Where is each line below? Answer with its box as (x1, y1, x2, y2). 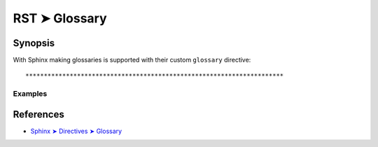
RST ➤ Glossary (13, 10, 108, 26)
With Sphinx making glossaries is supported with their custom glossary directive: (13, 56, 251, 64)
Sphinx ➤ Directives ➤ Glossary (30, 127, 122, 135)
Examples (13, 89, 48, 99)
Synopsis (13, 37, 55, 49)
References (13, 108, 64, 120)
